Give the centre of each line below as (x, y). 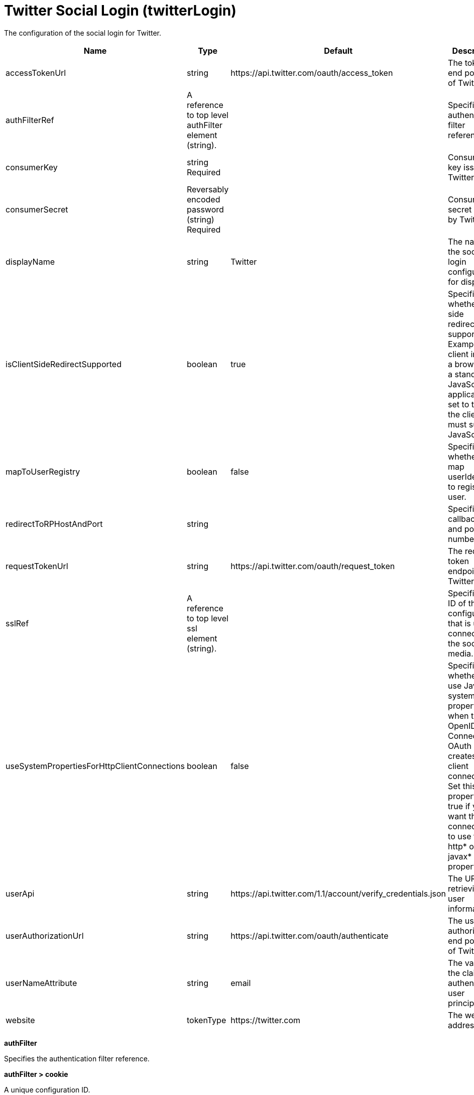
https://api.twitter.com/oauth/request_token (313, 566)
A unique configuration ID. (47, 1089)
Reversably (208, 189)
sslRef (17, 623)
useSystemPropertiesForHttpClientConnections (95, 766)
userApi (20, 893)
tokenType (207, 1020)
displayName (30, 261)
